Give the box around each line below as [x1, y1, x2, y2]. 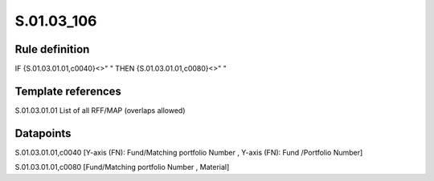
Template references [14, 84, 122, 98]
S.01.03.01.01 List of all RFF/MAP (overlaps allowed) [14, 105, 186, 115]
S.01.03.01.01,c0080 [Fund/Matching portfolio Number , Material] [14, 163, 230, 172]
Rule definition [14, 42, 90, 56]
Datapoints [14, 127, 72, 140]
